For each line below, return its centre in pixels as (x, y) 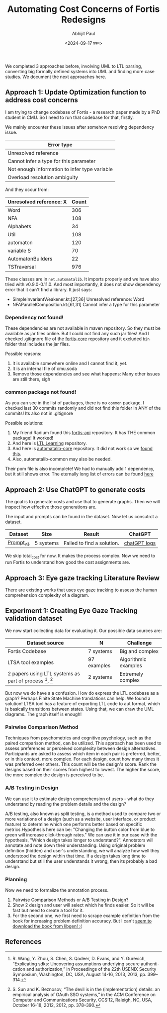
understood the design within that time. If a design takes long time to (75, 856)
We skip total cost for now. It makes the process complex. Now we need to (80, 556)
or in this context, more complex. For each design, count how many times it (82, 759)
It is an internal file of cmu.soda (44, 368)
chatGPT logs (140, 543)
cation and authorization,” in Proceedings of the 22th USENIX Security (84, 969)
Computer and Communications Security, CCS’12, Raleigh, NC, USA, (82, 1000)
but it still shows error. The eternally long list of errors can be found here (80, 474)
